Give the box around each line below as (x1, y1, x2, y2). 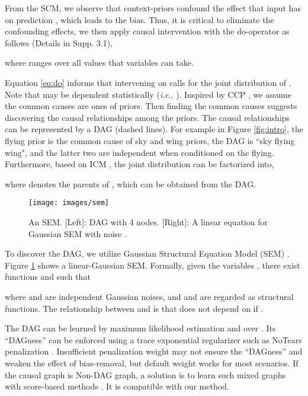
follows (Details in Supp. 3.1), (5, 36, 113, 49)
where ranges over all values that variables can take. (5, 56, 194, 69)
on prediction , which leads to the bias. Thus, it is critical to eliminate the (5, 13, 274, 25)
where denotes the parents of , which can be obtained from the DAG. (5, 177, 256, 190)
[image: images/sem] (28, 199, 110, 207)
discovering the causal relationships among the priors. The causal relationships (5, 111, 290, 123)
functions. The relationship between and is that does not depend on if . (5, 302, 264, 314)
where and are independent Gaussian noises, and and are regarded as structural (5, 290, 294, 302)
